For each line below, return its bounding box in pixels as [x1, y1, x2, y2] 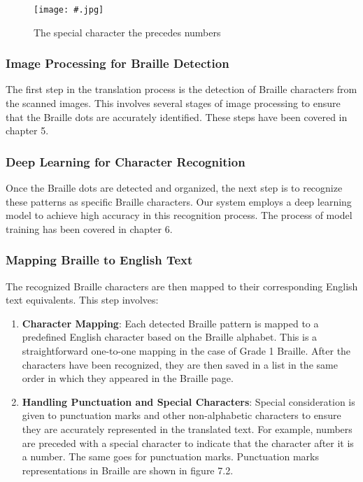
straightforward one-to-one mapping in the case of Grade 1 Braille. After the [22, 343, 351, 358]
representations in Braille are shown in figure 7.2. [22, 462, 234, 477]
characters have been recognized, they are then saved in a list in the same [22, 357, 338, 371]
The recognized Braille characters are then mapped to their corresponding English [6, 278, 358, 293]
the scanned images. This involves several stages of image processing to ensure [6, 96, 341, 111]
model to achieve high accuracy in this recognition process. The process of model [6, 208, 353, 222]
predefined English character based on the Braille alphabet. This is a [22, 329, 318, 344]
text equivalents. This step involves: [6, 292, 159, 307]
